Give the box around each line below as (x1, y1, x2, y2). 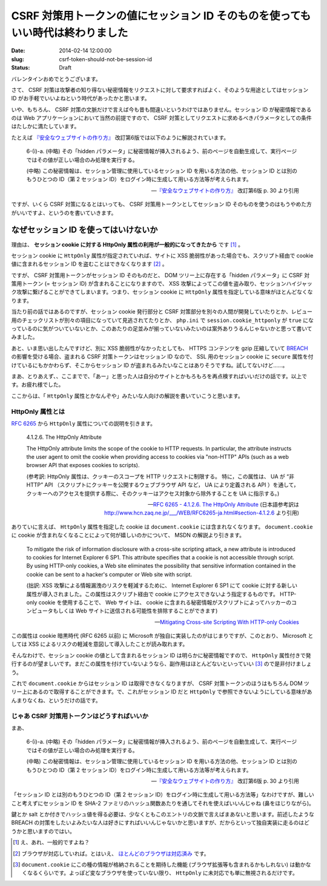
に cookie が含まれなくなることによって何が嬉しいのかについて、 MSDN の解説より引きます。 (11, 531, 245, 539)
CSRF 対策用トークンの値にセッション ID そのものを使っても (11, 9, 311, 22)
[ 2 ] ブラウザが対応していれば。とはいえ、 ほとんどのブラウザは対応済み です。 (13, 850, 210, 857)
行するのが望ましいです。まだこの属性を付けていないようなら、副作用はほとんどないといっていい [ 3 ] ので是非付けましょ (11, 660, 312, 668)
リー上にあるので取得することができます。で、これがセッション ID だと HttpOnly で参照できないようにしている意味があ (11, 688, 312, 695)
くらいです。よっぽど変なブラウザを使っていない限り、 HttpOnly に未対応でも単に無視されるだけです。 (38, 869, 298, 877)
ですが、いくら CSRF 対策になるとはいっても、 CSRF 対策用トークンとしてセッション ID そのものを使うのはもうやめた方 (11, 200, 312, 208)
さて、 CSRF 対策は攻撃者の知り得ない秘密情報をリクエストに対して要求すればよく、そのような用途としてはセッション (11, 86, 309, 93)
